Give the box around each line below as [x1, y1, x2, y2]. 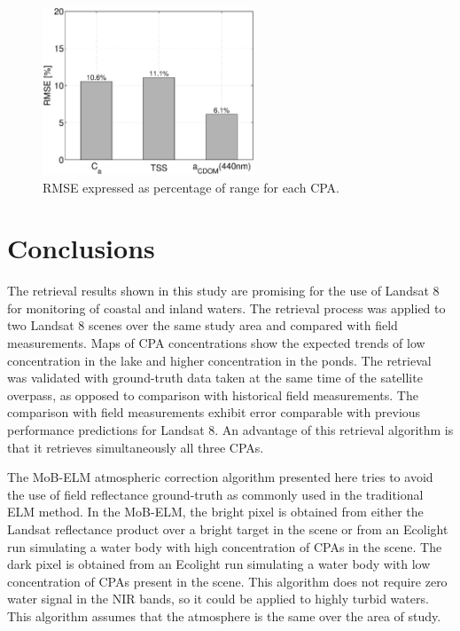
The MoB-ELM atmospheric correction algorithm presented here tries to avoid [7, 468, 433, 486]
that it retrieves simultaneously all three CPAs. [7, 438, 264, 456]
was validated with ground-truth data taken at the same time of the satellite [7, 368, 423, 387]
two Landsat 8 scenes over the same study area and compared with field [7, 316, 398, 335]
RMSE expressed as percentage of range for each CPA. [43, 177, 340, 196]
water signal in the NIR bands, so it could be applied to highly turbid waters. [7, 589, 429, 608]
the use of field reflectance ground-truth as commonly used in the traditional [7, 485, 424, 503]
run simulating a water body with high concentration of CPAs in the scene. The [7, 537, 442, 556]
